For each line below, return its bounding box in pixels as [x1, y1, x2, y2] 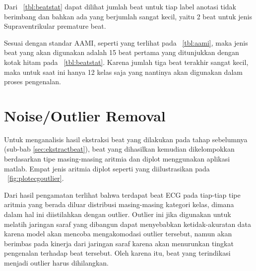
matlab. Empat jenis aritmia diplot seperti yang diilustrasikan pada [4, 163, 210, 173]
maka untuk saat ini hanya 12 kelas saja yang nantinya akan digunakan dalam [4, 66, 243, 77]
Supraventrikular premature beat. [4, 21, 106, 31]
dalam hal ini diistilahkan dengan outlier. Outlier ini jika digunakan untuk [4, 209, 231, 219]
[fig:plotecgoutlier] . [7, 173, 64, 183]
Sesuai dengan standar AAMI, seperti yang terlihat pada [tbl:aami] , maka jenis [4, 37, 248, 48]
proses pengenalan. [4, 76, 61, 87]
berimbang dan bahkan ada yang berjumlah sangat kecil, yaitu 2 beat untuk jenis [4, 11, 253, 21]
